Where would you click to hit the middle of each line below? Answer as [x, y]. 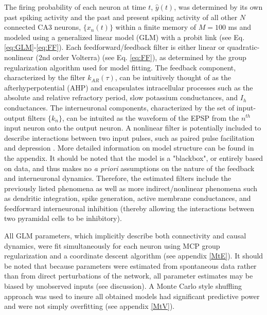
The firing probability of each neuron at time [75, 7]
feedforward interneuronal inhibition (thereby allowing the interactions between [129, 208]
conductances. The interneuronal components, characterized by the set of [119, 107]
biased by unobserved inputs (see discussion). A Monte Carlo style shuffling [123, 286]
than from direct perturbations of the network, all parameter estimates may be [129, 276]
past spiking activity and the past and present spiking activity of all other [121, 17]
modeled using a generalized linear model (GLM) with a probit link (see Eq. [124, 37]
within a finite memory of [156, 27]
